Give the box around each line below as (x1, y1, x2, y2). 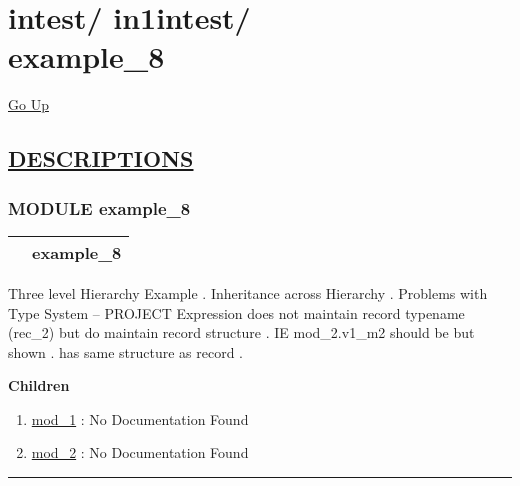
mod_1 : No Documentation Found (31, 408, 249, 429)
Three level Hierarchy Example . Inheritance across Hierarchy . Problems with (8, 282, 488, 303)
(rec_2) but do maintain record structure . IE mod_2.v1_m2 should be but (8, 322, 475, 343)
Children (8, 375, 70, 396)
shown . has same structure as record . (8, 341, 244, 362)
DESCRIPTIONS (8, 143, 194, 174)
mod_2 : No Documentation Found (31, 442, 249, 463)
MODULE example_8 (8, 195, 191, 220)
